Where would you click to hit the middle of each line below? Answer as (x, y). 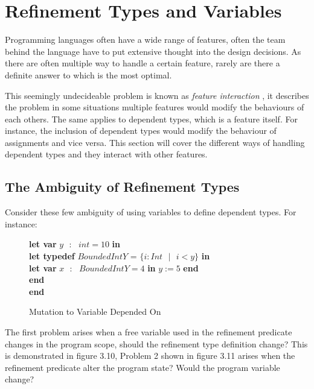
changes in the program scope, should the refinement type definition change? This (156, 343)
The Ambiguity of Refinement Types (122, 187)
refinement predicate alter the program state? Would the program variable (143, 367)
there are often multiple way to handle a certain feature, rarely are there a (143, 63)
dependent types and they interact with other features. (106, 154)
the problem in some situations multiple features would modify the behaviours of (155, 107)
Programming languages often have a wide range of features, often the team (145, 40)
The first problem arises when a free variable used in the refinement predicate (149, 332)
